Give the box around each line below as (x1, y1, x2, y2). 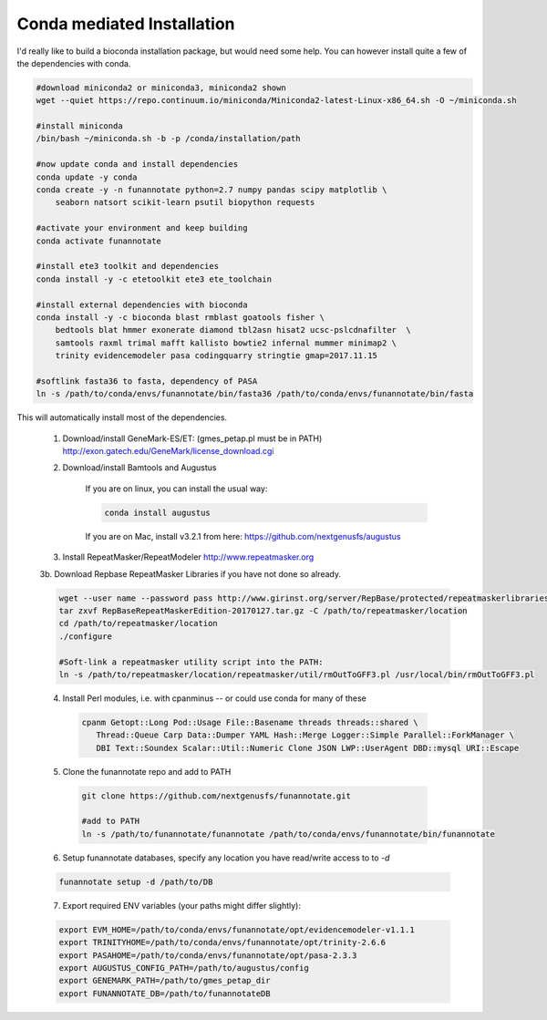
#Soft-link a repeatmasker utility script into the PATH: (58, 656, 324, 667)
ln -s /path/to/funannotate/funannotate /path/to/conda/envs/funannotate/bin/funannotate (81, 829, 496, 839)
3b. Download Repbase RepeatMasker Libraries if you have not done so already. (39, 568, 342, 579)
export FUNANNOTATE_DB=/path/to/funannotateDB (58, 988, 271, 998)
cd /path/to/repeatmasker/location (58, 618, 218, 629)
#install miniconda (36, 121, 123, 131)
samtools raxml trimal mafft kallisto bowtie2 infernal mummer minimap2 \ (55, 337, 397, 348)
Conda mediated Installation (16, 14, 236, 34)
